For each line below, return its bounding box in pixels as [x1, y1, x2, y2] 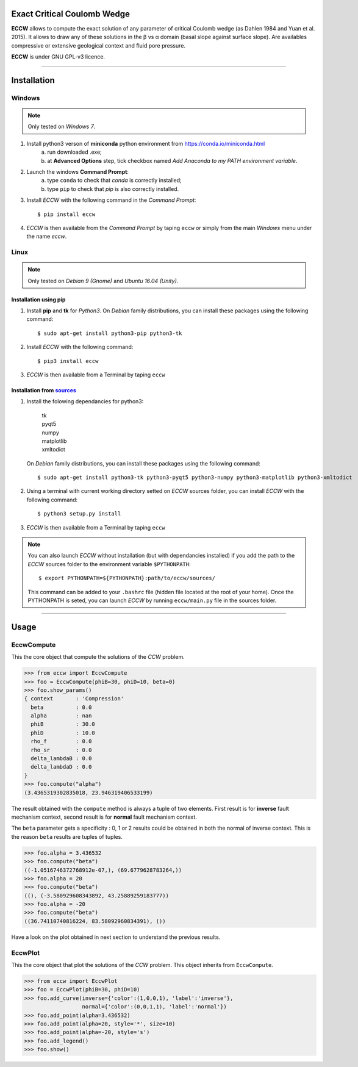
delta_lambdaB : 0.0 [30, 755, 92, 762]
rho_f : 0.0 [30, 738, 92, 745]
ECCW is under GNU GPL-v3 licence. [11, 53, 106, 60]
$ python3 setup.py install [37, 510, 121, 517]
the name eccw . [26, 232, 67, 240]
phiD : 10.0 [30, 729, 96, 736]
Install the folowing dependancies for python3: [26, 398, 144, 405]
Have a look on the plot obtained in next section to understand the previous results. [11, 933, 221, 941]
